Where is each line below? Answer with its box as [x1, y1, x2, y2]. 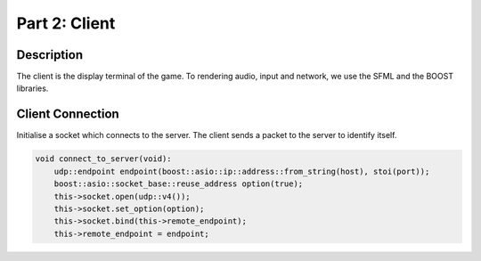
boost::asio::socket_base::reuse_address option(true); [53, 179, 304, 189]
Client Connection [16, 107, 119, 122]
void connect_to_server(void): [35, 154, 173, 164]
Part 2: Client [16, 13, 116, 33]
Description [16, 47, 84, 62]
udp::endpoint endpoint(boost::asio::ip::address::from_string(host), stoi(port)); [53, 166, 430, 176]
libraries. [16, 83, 49, 94]
